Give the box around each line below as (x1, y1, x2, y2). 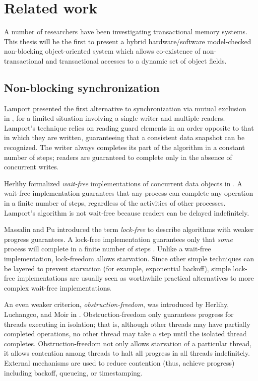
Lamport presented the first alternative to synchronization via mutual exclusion (4, 103, 246, 113)
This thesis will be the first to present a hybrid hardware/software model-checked (4, 36, 252, 46)
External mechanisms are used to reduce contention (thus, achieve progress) (4, 357, 235, 368)
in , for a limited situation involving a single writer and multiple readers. (4, 113, 225, 123)
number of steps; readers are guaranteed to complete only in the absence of (4, 152, 232, 162)
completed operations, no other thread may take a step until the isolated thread (4, 328, 247, 339)
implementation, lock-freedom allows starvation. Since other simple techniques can (4, 253, 255, 264)
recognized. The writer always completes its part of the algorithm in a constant (4, 142, 245, 152)
